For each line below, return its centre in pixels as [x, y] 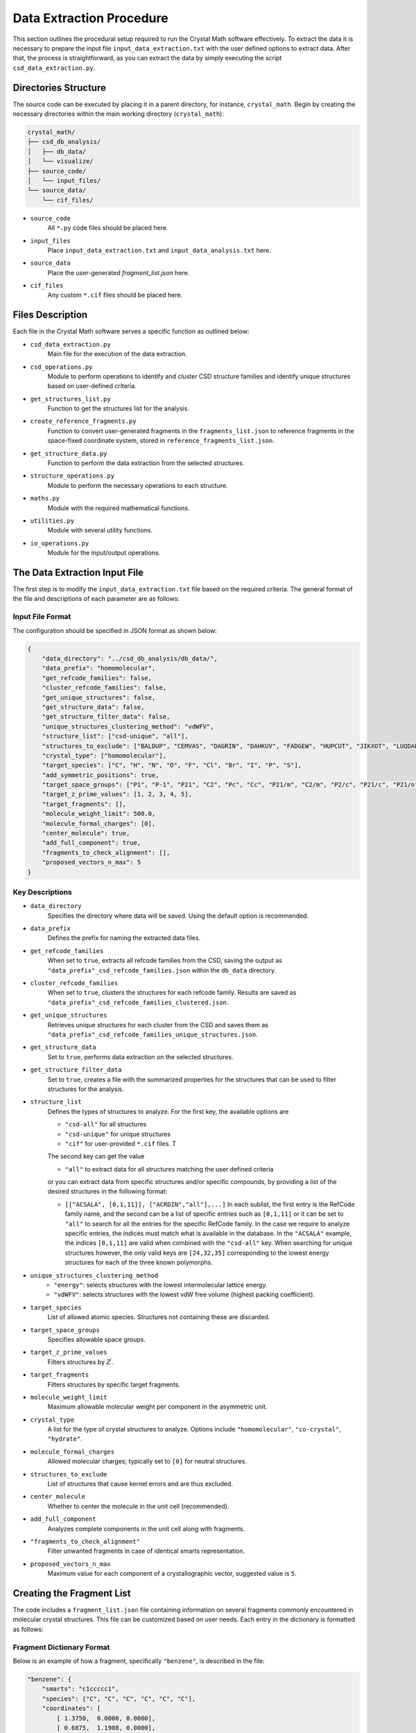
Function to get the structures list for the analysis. [119, 408]
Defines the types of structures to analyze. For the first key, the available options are [168, 1111]
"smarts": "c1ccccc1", [80, 1689]
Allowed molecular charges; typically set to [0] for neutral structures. [147, 1461]
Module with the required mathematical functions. [119, 508]
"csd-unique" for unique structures [118, 1134]
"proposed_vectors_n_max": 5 [92, 862]
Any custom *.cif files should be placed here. [115, 295]
